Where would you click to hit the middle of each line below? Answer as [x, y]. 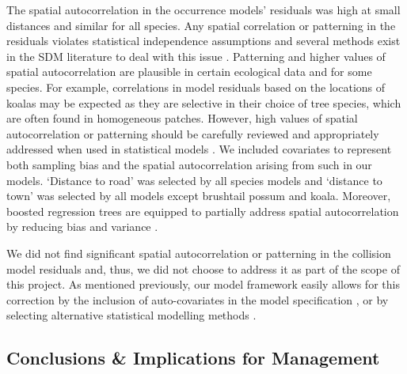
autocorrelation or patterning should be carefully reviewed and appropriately [193, 133]
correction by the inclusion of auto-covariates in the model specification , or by [198, 299]
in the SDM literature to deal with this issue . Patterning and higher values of [196, 56]
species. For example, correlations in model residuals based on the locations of [196, 87]
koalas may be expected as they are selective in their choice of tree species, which [204, 102]
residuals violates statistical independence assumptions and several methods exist [203, 41]
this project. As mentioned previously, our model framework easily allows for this [203, 284]
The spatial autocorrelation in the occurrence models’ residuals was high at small [203, 9]
